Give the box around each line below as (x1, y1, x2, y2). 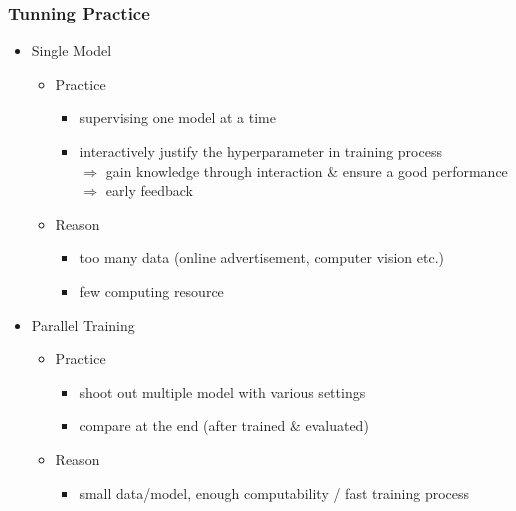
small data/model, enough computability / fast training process (79, 482, 470, 503)
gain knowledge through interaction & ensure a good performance (105, 160, 508, 181)
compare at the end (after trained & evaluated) (79, 415, 369, 436)
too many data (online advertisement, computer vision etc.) (79, 247, 445, 268)
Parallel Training (31, 314, 135, 335)
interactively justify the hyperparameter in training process (79, 141, 442, 161)
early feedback (105, 180, 193, 201)
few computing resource (79, 280, 224, 301)
